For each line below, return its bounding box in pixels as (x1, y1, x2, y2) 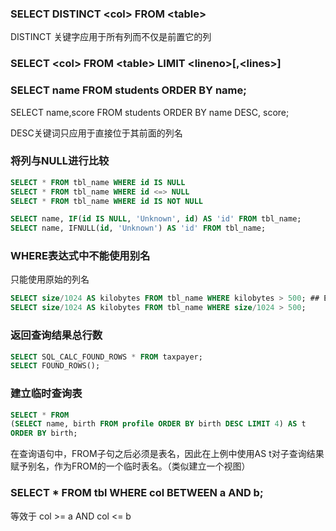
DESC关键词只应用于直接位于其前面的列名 (10, 127, 183, 139)
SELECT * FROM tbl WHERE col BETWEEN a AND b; (10, 486, 264, 500)
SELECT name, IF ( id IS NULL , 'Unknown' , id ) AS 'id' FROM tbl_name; (10, 214, 302, 224)
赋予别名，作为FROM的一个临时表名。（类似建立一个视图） (10, 460, 251, 472)
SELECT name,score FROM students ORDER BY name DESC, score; (10, 106, 290, 118)
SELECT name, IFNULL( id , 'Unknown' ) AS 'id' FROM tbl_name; (10, 223, 267, 234)
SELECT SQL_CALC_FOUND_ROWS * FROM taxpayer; (10, 352, 203, 362)
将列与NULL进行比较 (10, 154, 110, 168)
